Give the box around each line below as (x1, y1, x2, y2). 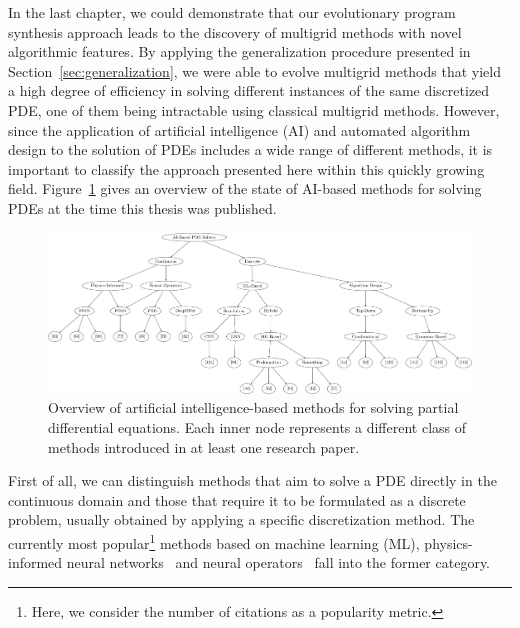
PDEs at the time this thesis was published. (8, 197, 277, 218)
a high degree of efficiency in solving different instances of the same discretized (8, 80, 490, 101)
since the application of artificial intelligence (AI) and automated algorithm (8, 119, 471, 140)
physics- (424, 532, 473, 553)
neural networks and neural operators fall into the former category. (66, 552, 491, 573)
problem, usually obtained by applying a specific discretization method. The (8, 509, 475, 530)
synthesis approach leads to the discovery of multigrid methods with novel (8, 21, 462, 42)
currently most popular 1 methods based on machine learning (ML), (8, 529, 420, 553)
